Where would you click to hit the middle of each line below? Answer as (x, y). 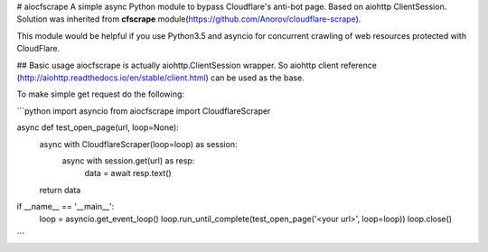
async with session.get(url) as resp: (128, 160)
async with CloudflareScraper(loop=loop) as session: (138, 144)
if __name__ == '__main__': (66, 207)
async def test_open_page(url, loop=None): (98, 127)
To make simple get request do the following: (101, 94)
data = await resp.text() (128, 173)
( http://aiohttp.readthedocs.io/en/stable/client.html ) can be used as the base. (160, 78)
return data (60, 190)
